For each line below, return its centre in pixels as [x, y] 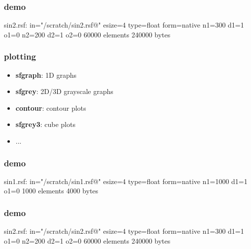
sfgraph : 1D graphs [46, 75]
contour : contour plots [51, 108]
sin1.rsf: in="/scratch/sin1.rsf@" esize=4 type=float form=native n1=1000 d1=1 [126, 181]
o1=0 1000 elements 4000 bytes [51, 191]
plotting [20, 56]
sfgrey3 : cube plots [45, 124]
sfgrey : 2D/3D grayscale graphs [64, 91]
